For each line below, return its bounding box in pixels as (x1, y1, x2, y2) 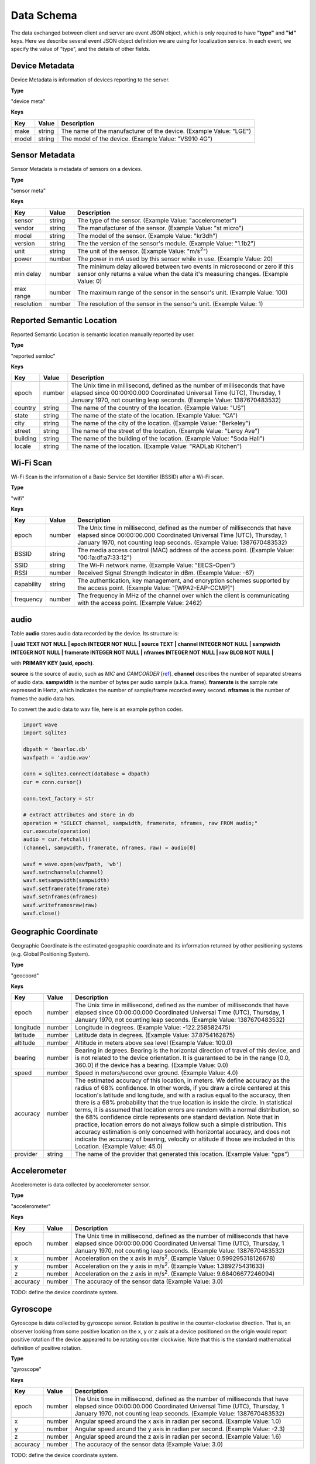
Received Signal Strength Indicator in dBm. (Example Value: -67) (77, 569, 255, 577)
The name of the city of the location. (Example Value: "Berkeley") (71, 419, 251, 427)
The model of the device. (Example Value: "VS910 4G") (61, 135, 213, 143)
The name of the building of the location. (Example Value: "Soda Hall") (71, 435, 265, 443)
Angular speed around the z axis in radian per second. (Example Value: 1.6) (74, 1432, 281, 1441)
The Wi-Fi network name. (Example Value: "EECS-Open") (77, 561, 235, 569)
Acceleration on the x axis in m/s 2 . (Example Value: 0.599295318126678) (74, 1253, 276, 1262)
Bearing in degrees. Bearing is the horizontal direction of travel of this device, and (75, 1046, 301, 1055)
